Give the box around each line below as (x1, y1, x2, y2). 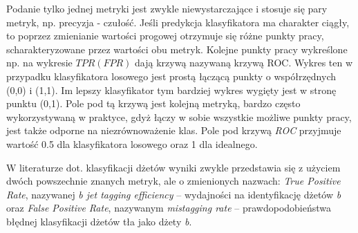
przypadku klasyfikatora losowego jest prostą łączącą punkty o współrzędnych (6, 68, 337, 83)
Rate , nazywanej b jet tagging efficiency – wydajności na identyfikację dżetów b (6, 187, 341, 201)
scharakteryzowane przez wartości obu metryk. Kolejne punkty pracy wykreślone (6, 41, 348, 56)
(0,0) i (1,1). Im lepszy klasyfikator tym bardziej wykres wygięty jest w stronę (6, 82, 337, 97)
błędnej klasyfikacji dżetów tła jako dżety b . (6, 214, 192, 228)
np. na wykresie (6, 55, 73, 70)
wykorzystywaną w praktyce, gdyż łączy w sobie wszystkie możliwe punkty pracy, (6, 109, 352, 124)
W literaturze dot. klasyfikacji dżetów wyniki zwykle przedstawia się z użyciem (6, 160, 341, 174)
